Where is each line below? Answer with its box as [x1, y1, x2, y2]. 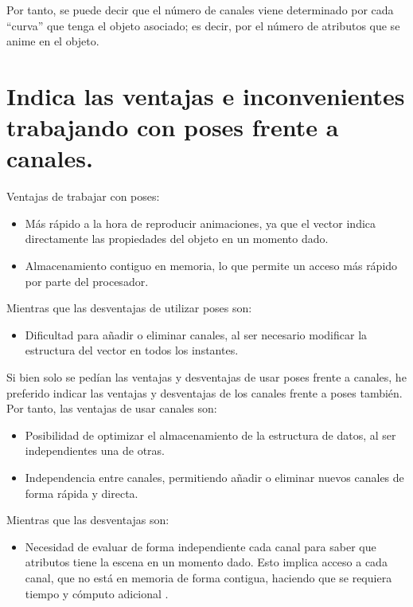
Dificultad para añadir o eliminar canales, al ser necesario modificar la [25, 326, 368, 343]
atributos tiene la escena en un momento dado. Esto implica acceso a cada [25, 554, 388, 570]
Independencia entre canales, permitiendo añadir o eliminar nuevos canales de [25, 469, 404, 485]
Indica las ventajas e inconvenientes [6, 79, 405, 112]
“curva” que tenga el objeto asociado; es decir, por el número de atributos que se [6, 17, 400, 33]
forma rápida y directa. [25, 484, 138, 501]
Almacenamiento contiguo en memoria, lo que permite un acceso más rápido [25, 257, 398, 274]
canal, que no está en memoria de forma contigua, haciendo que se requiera [25, 569, 392, 585]
